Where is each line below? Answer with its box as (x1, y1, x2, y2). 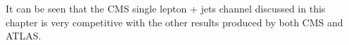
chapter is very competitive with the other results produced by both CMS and (6, 15, 343, 29)
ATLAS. (6, 28, 42, 43)
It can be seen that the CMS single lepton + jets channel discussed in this (6, 1, 326, 15)
